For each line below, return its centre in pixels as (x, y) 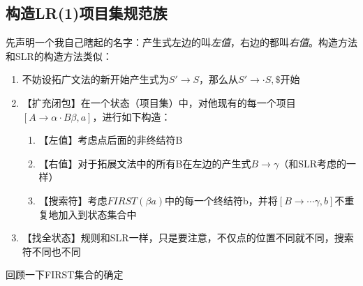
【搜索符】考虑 (73, 200)
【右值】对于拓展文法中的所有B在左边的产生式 (145, 163)
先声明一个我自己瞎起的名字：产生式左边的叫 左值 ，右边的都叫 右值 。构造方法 (181, 42)
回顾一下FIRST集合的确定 (65, 274)
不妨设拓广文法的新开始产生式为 (95, 79)
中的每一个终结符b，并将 (221, 200)
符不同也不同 (51, 251)
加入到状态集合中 (97, 214)
